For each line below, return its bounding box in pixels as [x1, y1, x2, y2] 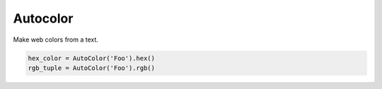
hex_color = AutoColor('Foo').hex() [28, 54, 156, 62]
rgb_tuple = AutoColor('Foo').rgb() [28, 64, 156, 72]
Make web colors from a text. [13, 35, 99, 44]
